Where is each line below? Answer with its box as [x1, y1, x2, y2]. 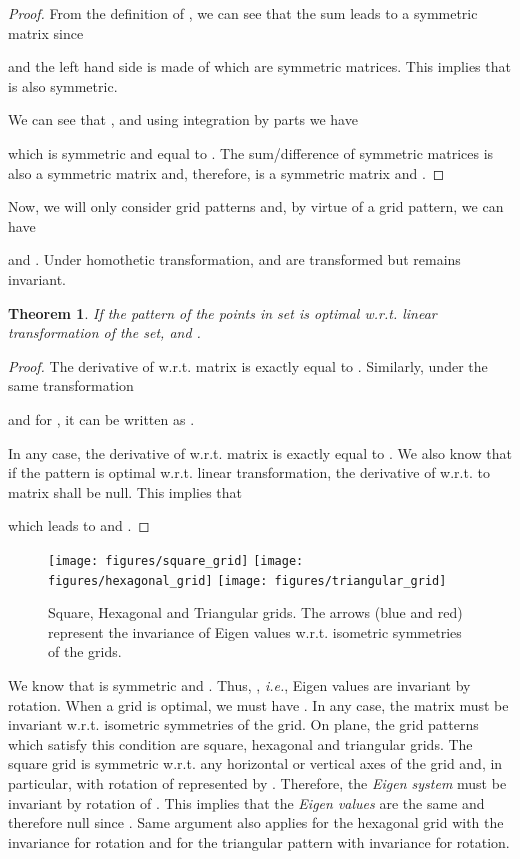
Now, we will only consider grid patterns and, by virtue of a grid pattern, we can [8, 196, 504, 217]
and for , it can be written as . [8, 408, 195, 429]
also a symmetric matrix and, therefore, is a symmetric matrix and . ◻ [8, 162, 445, 183]
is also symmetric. [8, 75, 118, 96]
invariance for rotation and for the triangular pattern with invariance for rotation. [8, 831, 510, 852]
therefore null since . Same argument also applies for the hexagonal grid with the [8, 812, 504, 833]
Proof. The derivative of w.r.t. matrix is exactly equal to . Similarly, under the [8, 355, 488, 376]
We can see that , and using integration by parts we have [8, 109, 358, 130]
